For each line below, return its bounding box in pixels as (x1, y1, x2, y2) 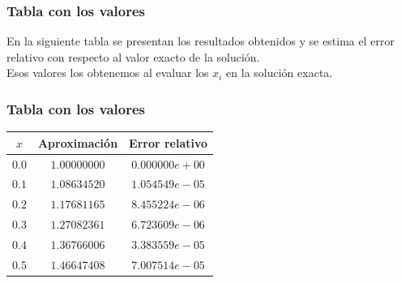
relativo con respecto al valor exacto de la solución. (6, 48, 260, 65)
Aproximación (37, 134, 118, 151)
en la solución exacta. (226, 64, 333, 81)
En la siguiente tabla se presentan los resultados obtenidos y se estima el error (6, 32, 395, 49)
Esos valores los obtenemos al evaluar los (6, 64, 209, 81)
